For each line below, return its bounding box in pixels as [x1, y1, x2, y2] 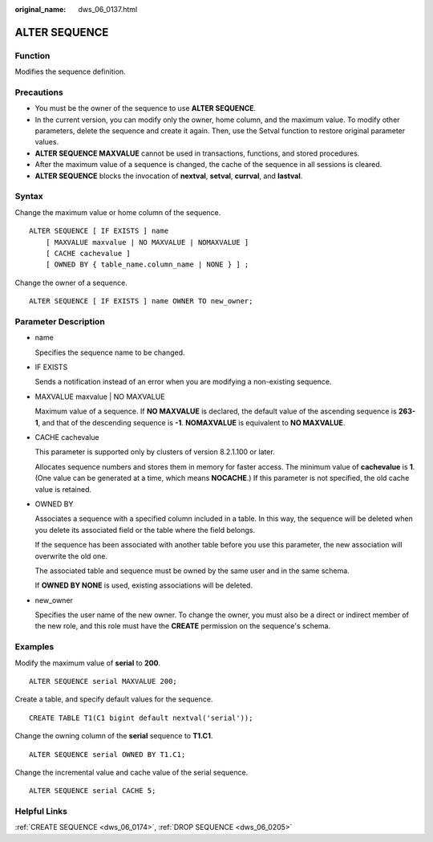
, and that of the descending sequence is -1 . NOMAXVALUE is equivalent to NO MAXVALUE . [38, 417, 346, 427]
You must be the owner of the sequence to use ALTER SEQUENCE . [34, 104, 257, 113]
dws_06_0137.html [78, 5, 138, 14]
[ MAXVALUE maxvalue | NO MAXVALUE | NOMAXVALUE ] [45, 238, 249, 246]
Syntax [14, 191, 43, 202]
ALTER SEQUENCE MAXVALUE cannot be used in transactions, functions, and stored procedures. [34, 148, 360, 158]
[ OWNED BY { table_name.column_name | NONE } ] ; [45, 260, 249, 269]
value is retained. [34, 484, 92, 494]
